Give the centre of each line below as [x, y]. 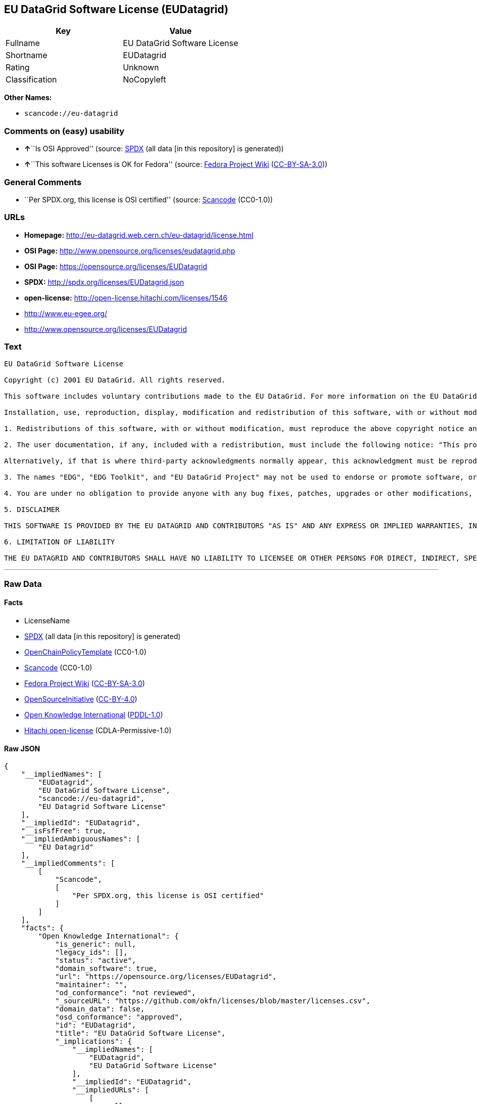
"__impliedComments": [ [68, 863]
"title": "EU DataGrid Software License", [140, 1033]
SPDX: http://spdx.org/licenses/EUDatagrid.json [104, 282]
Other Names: [28, 98]
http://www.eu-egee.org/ [66, 313]
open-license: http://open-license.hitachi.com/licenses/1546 [126, 298]
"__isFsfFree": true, [64, 831]
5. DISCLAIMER [32, 510]
